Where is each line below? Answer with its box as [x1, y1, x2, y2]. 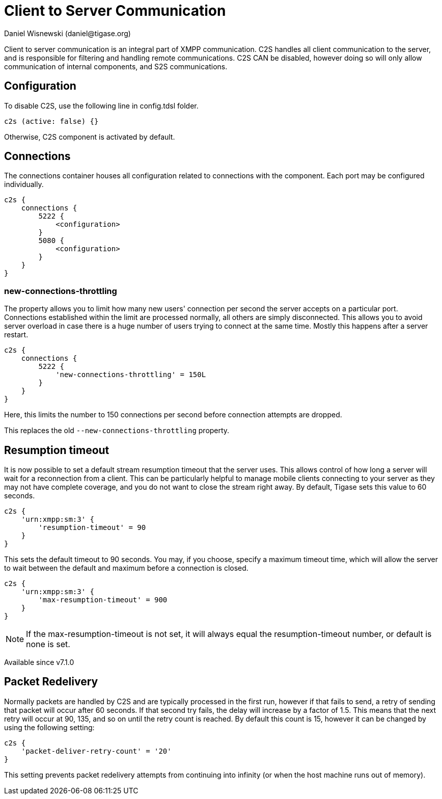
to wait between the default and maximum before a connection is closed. [4, 564, 248, 573]
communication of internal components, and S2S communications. [4, 62, 228, 71]
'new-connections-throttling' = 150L [56, 370, 206, 379]
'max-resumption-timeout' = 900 [38, 596, 168, 604]
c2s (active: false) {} [4, 117, 99, 125]
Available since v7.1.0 [4, 658, 74, 667]
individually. [4, 180, 44, 189]
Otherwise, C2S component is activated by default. [4, 132, 175, 141]
